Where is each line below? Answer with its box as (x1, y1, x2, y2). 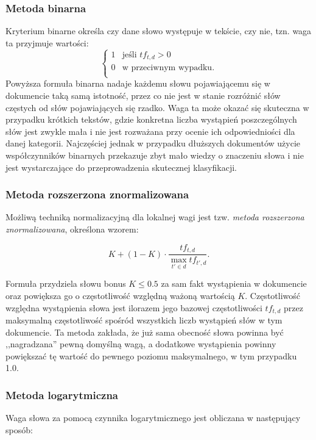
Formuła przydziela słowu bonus (5, 277, 126, 290)
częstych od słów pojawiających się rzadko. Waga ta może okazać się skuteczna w (5, 101, 309, 114)
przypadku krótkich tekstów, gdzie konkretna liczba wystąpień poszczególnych (5, 113, 297, 126)
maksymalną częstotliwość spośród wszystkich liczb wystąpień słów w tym (5, 313, 283, 326)
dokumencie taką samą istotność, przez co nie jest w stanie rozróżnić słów (5, 89, 281, 102)
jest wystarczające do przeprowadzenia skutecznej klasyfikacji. (5, 160, 237, 173)
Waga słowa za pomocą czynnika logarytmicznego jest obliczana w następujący (5, 411, 301, 424)
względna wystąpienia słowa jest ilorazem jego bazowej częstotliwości (5, 301, 262, 314)
